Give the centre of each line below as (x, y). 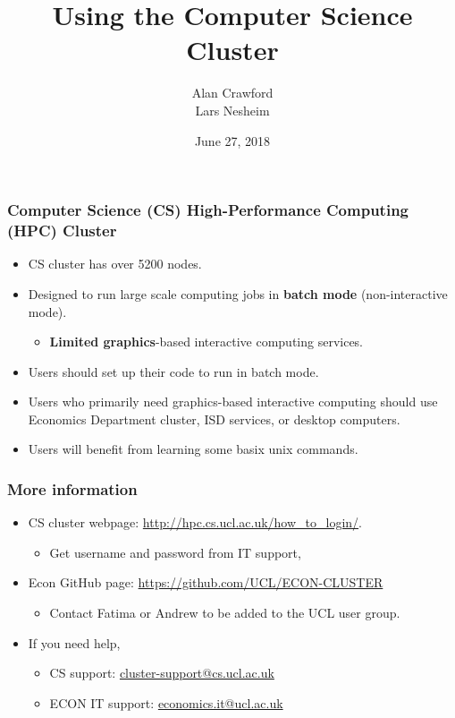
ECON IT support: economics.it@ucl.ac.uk (166, 702)
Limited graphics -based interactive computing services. (206, 342)
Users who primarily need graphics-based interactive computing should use (233, 402)
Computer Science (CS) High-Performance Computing (208, 210)
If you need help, (74, 642)
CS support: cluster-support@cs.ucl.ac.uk (162, 673)
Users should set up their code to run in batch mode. (173, 371)
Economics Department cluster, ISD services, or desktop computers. (214, 419)
